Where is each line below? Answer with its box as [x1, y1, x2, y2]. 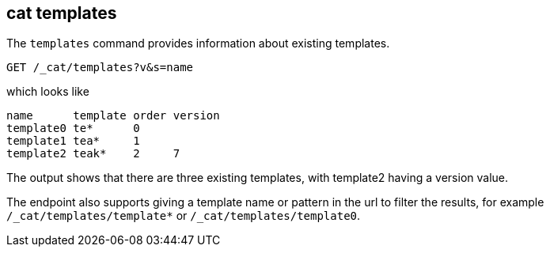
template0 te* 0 [6, 122, 140, 135]
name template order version [6, 109, 220, 123]
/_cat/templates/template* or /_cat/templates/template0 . [6, 209, 361, 223]
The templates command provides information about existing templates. [6, 36, 390, 51]
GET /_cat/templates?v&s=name [6, 61, 194, 74]
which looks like [6, 85, 89, 99]
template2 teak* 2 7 [6, 147, 180, 160]
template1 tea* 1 [6, 134, 140, 148]
